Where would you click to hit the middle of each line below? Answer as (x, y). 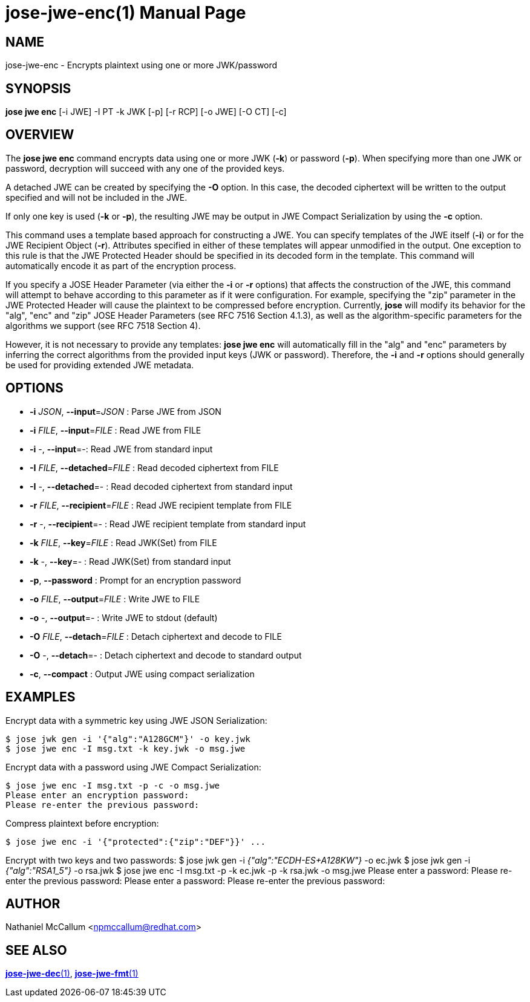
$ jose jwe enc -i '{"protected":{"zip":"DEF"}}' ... (136, 841)
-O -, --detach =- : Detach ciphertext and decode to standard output (166, 655)
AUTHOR (33, 903)
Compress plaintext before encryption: (82, 823)
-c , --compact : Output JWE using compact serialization (142, 674)
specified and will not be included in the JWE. (97, 197)
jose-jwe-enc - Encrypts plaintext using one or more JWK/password (142, 65)
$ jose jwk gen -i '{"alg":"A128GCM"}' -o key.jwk (128, 739)
